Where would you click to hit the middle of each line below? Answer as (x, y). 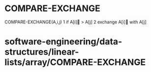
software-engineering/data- (63, 42)
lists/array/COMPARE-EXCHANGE (75, 63)
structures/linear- (42, 52)
